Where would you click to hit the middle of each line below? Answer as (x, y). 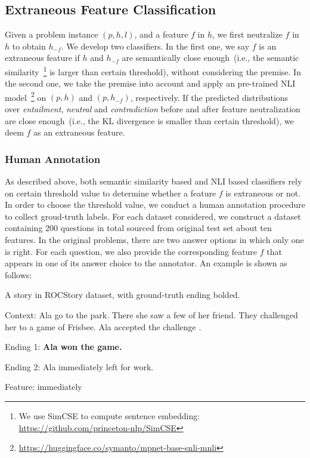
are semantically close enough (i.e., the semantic (210, 58)
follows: (18, 274)
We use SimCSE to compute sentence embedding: (109, 415)
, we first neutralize (247, 34)
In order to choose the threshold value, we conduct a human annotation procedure (155, 205)
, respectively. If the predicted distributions (209, 97)
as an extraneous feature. (79, 132)
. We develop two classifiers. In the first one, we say (155, 46)
